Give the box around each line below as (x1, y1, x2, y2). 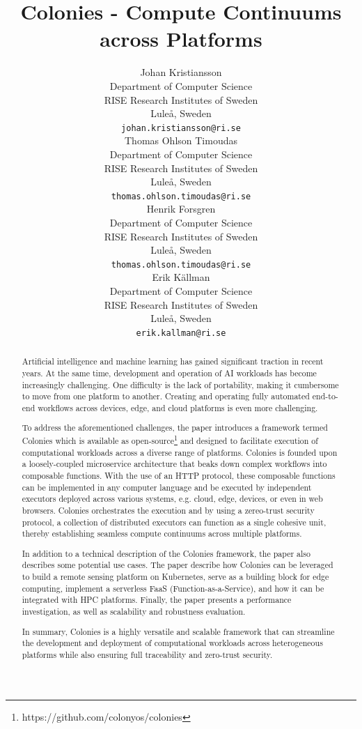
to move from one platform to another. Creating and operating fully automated (22, 390, 310, 402)
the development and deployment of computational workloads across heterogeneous (22, 637, 323, 649)
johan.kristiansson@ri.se (121, 123, 241, 133)
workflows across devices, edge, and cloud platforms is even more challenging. (38, 401, 318, 413)
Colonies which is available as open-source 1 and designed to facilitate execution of (22, 433, 318, 447)
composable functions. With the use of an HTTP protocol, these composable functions (22, 470, 336, 481)
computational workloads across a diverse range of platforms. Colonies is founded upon (22, 446, 338, 458)
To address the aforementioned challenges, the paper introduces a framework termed (22, 422, 328, 433)
